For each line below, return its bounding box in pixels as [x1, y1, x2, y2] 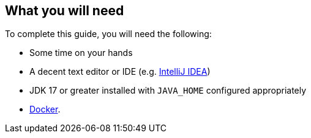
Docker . [29, 104, 61, 115]
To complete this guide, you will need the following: [5, 29, 212, 40]
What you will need [5, 3, 124, 18]
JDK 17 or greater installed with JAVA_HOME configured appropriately [29, 85, 307, 96]
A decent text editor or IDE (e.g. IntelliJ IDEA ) [29, 66, 211, 77]
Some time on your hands [29, 47, 133, 58]
